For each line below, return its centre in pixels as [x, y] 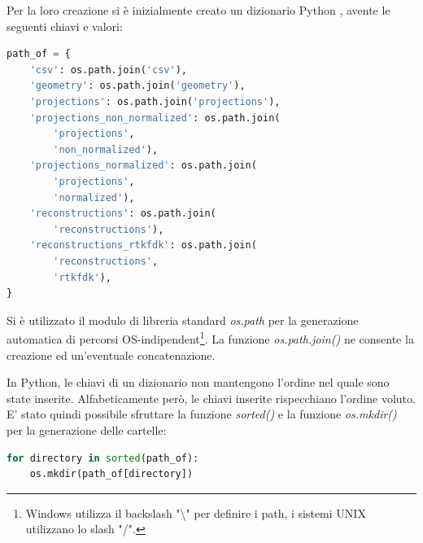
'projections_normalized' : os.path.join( [143, 166]
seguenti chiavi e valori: [65, 26]
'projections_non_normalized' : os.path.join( [155, 118]
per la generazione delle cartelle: [87, 429]
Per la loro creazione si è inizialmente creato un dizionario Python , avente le [198, 10]
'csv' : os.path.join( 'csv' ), [108, 70]
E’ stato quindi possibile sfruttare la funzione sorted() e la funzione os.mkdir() [202, 414]
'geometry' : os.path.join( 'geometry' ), [137, 86]
